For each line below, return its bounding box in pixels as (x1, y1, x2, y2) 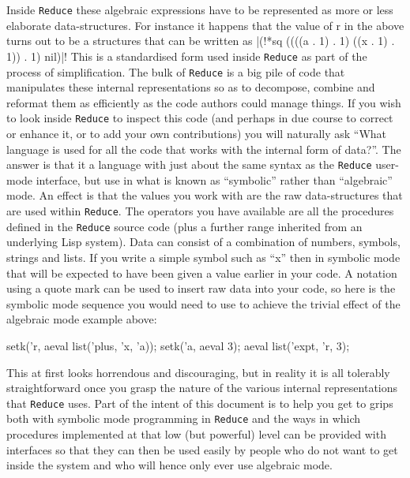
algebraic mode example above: (6, 311, 157, 327)
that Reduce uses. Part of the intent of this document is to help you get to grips (6, 394, 393, 411)
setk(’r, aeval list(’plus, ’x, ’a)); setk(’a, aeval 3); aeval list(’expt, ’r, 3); (6, 337, 350, 353)
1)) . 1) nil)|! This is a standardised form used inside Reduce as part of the (6, 47, 367, 64)
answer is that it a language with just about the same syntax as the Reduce (6, 156, 372, 173)
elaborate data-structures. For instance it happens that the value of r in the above (6, 17, 404, 33)
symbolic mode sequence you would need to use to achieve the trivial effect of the (6, 295, 401, 312)
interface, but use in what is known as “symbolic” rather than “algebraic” (36, 171, 393, 188)
